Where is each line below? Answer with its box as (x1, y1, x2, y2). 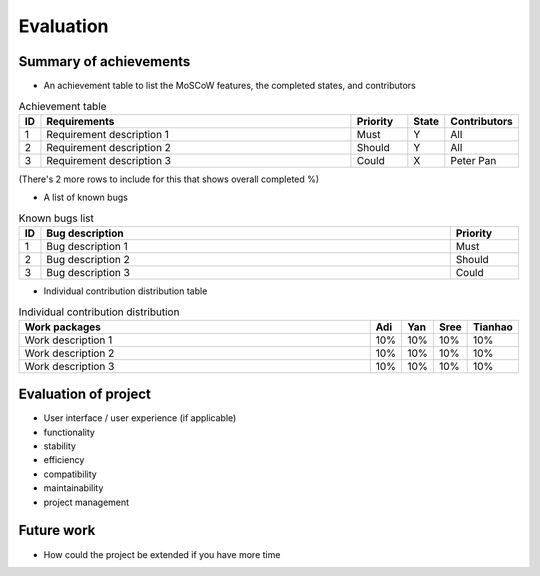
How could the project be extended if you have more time (43, 548, 281, 560)
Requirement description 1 (46, 127, 170, 141)
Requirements (46, 114, 115, 128)
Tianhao (472, 320, 514, 334)
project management (43, 496, 130, 508)
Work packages (24, 320, 102, 334)
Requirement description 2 (46, 140, 172, 154)
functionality (43, 426, 95, 438)
